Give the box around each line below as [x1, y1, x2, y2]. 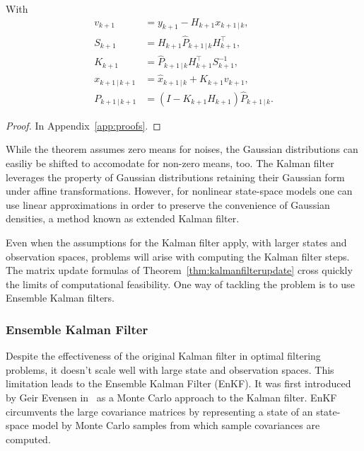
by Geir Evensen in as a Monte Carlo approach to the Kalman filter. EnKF [6, 389, 337, 404]
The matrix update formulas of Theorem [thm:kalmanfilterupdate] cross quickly [6, 263, 353, 278]
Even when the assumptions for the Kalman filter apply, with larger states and [6, 234, 347, 249]
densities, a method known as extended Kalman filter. [6, 211, 240, 226]
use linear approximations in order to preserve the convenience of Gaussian [6, 197, 330, 212]
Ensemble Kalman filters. [6, 290, 115, 305]
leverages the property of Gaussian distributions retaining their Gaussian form [6, 169, 345, 184]
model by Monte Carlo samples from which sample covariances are [32, 418, 320, 433]
